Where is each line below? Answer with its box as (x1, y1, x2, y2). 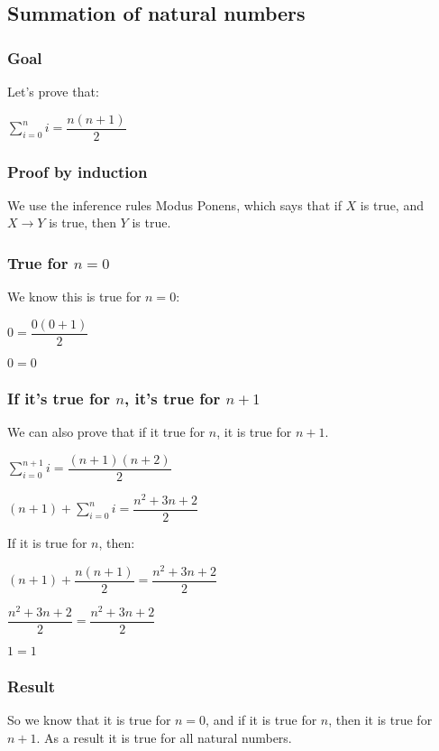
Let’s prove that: (7, 82, 99, 100)
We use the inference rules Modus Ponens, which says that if (7, 195, 342, 214)
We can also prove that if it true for (7, 422, 206, 441)
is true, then (49, 213, 116, 232)
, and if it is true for (206, 710, 317, 729)
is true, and (360, 195, 424, 214)
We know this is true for (7, 287, 142, 306)
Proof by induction (7, 160, 148, 182)
